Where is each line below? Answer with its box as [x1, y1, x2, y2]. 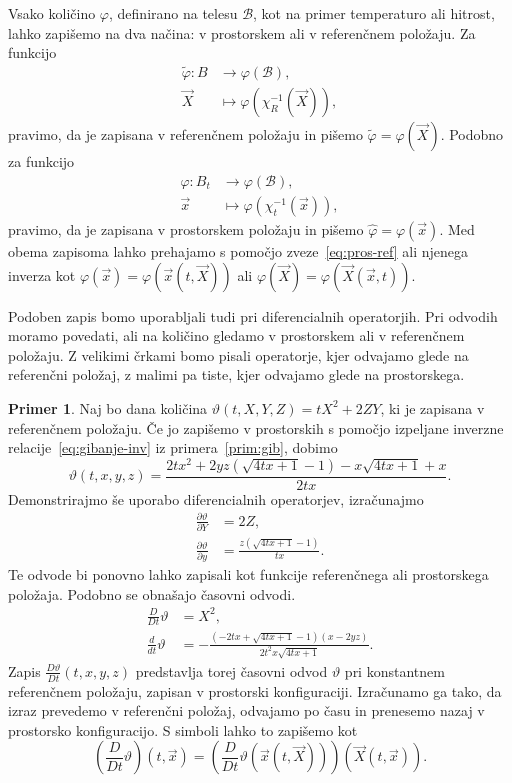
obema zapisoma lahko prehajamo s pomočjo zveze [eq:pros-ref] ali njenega [8, 240, 469, 261]
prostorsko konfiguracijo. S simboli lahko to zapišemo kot [8, 719, 358, 740]
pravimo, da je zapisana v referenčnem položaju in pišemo [8, 124, 363, 145]
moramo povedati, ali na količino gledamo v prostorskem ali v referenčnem [8, 325, 465, 346]
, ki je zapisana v [380, 397, 485, 418]
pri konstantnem [344, 660, 445, 681]
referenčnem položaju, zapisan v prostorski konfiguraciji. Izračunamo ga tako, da [8, 680, 502, 701]
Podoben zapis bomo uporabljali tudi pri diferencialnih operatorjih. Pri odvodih [8, 305, 498, 326]
